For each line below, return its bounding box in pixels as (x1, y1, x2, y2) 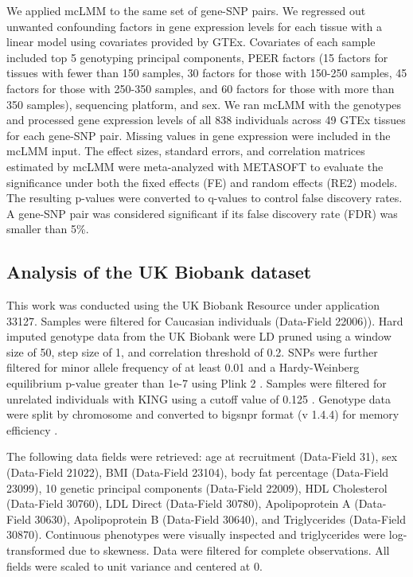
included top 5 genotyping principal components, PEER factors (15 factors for (6, 49, 388, 65)
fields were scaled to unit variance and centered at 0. (6, 557, 263, 574)
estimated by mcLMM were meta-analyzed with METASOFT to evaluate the (6, 158, 384, 174)
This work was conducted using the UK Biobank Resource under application (6, 297, 380, 314)
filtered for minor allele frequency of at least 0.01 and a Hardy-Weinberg (6, 359, 360, 376)
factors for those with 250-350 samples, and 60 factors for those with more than (6, 80, 395, 96)
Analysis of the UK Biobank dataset (6, 259, 312, 284)
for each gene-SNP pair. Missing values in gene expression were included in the (6, 127, 391, 143)
